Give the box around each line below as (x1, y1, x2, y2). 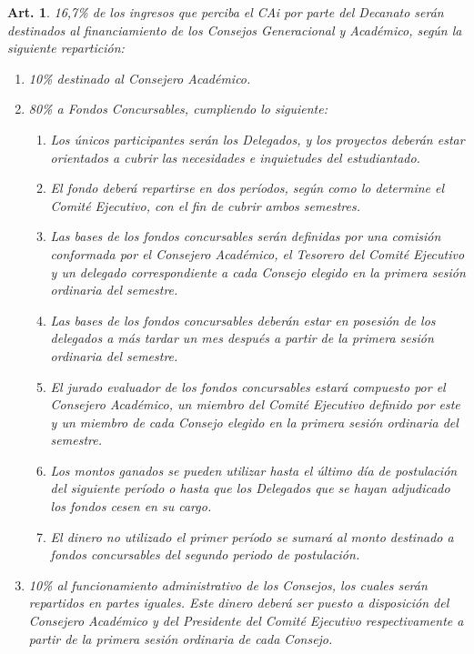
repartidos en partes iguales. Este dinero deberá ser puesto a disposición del (28, 593, 449, 612)
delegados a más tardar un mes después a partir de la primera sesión (50, 328, 434, 347)
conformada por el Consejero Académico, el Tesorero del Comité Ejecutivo (50, 244, 465, 263)
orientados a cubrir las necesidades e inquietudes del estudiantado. (50, 147, 420, 166)
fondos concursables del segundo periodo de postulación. (50, 545, 360, 564)
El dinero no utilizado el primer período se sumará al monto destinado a (50, 527, 454, 546)
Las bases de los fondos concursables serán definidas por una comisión (50, 226, 441, 246)
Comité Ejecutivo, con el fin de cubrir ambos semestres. (50, 196, 360, 215)
